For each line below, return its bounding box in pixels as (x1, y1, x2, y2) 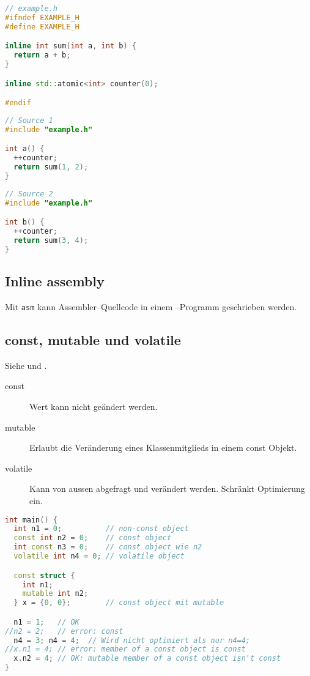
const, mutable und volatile (5, 330, 181, 349)
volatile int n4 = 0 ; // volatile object (13, 552, 185, 561)
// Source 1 (5, 116, 53, 125)
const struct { (13, 571, 75, 580)
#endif (5, 98, 31, 108)
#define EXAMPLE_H (5, 22, 79, 31)
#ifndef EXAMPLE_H (5, 13, 79, 22)
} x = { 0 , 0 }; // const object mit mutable (13, 598, 224, 607)
